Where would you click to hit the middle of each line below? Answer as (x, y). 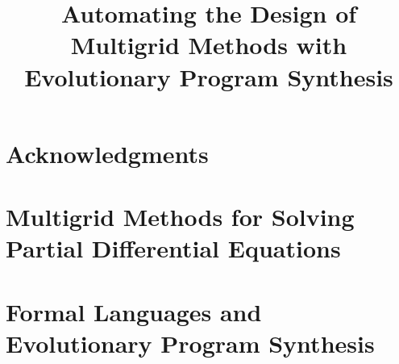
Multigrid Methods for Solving (180, 217)
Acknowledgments (107, 153)
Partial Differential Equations (173, 248)
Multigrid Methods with (209, 45)
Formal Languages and (134, 311)
